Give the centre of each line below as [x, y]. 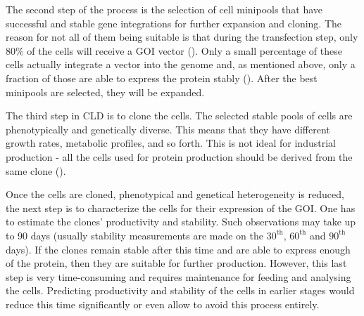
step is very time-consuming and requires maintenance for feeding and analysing [178, 276]
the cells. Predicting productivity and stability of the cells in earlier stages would [180, 290]
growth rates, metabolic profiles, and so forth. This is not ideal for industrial [171, 143]
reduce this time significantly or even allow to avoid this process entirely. [163, 304]
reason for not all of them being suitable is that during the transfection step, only [182, 37]
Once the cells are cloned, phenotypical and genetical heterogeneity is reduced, [175, 194]
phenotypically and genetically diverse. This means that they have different [168, 129]
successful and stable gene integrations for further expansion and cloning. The [174, 23]
